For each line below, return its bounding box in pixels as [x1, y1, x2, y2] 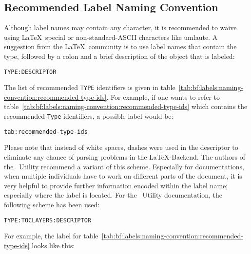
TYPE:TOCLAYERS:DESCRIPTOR [4, 217, 91, 224]
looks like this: [32, 240, 75, 250]
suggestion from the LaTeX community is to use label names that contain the [4, 41, 237, 52]
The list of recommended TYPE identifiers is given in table [4, 82, 175, 92]
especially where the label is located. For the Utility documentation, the [4, 190, 223, 200]
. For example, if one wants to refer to [106, 91, 220, 102]
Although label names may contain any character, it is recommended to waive [4, 22, 237, 33]
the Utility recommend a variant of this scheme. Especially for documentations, [4, 161, 244, 171]
